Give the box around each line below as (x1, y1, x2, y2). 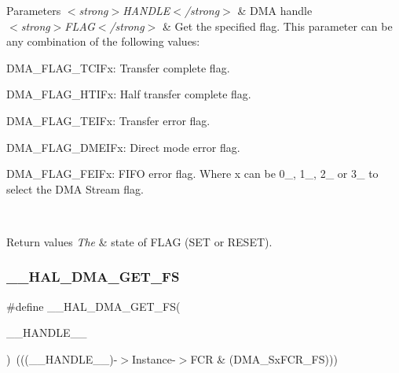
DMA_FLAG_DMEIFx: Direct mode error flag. (6, 138, 240, 155)
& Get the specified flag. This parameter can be (162, 17, 393, 34)
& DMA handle (237, 2, 313, 18)
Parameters (6, 2, 61, 18)
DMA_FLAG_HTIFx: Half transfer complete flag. (6, 86, 251, 102)
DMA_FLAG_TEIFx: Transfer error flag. (6, 112, 210, 128)
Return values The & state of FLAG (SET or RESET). (6, 233, 273, 249)
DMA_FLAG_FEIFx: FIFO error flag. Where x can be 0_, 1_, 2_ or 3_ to (6, 165, 379, 182)
